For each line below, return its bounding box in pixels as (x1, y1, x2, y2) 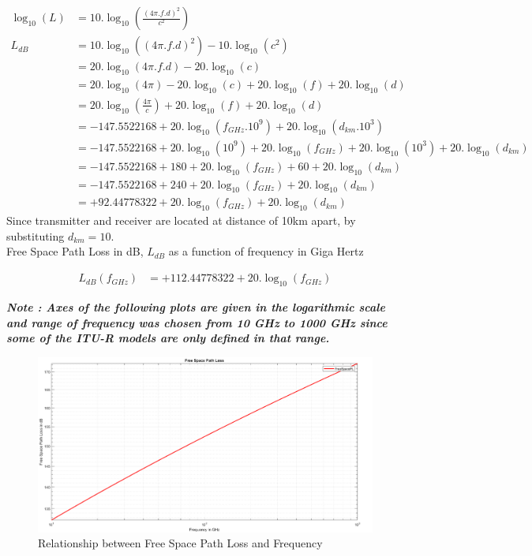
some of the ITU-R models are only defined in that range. (6, 330, 330, 346)
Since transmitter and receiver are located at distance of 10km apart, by (6, 212, 356, 229)
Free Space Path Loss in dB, (6, 243, 144, 259)
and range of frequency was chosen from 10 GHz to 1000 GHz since (6, 314, 388, 330)
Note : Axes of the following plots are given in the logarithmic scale (6, 298, 385, 315)
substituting (6, 227, 65, 244)
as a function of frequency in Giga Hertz (168, 243, 364, 259)
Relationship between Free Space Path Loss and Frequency (38, 535, 323, 551)
